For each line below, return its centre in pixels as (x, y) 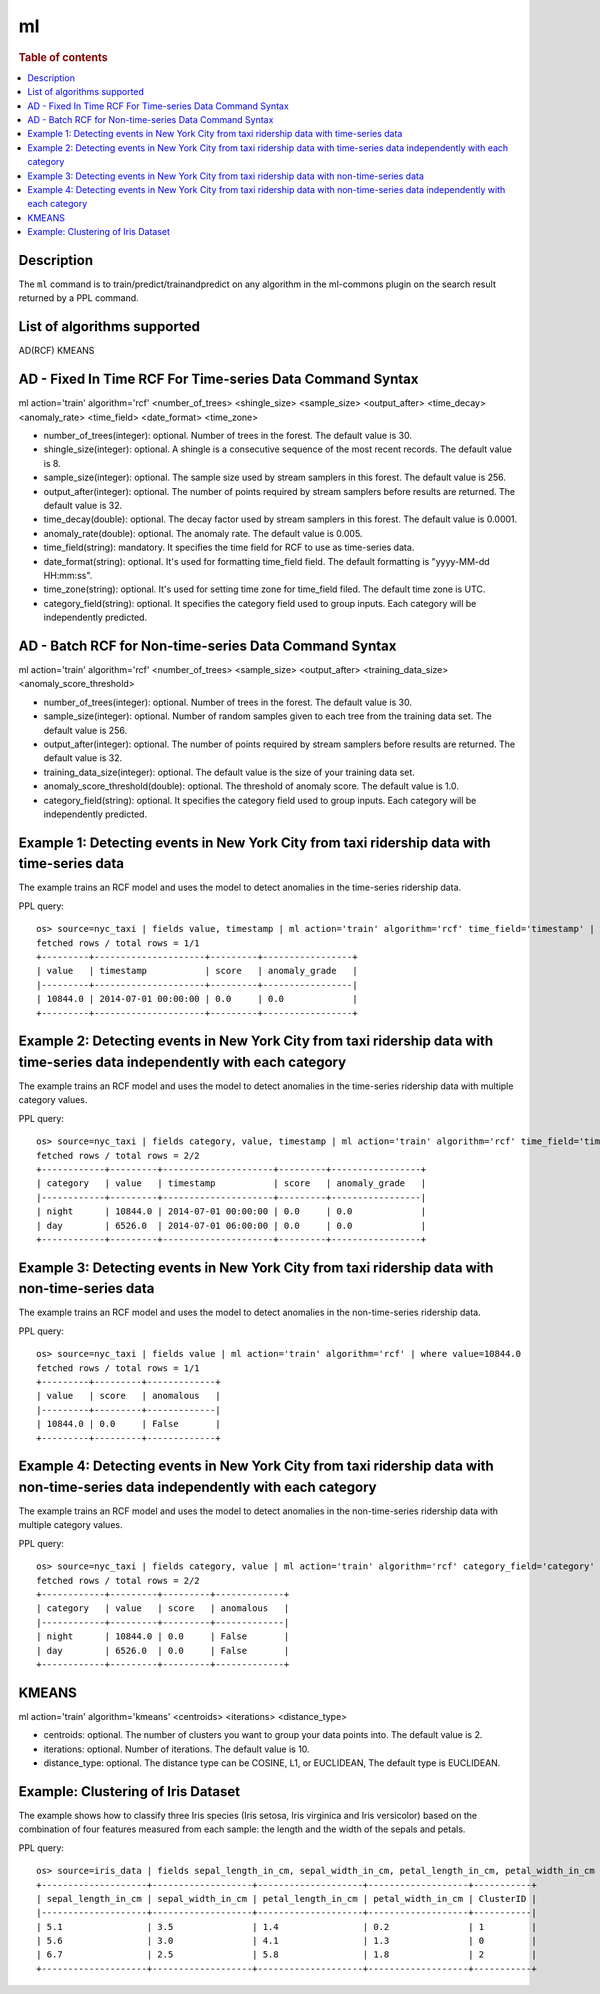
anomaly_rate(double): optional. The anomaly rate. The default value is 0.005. (203, 533)
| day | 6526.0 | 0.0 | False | (163, 1650)
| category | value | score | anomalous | (163, 1608)
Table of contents (63, 57)
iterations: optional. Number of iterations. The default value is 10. (176, 1749)
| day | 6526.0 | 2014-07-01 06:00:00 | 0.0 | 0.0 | (231, 1225)
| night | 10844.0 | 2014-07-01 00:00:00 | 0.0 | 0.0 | (231, 1211)
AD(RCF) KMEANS (56, 351)
